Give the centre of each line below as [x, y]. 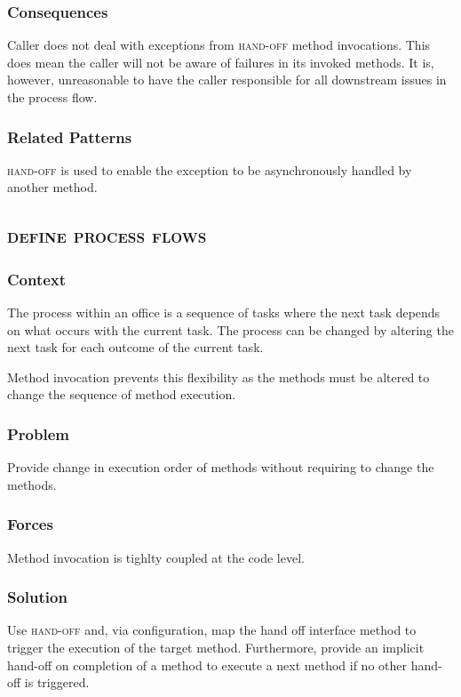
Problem [38, 433]
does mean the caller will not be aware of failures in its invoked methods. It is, [221, 62]
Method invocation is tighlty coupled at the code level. [156, 557]
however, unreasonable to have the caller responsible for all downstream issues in [227, 80]
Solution [37, 597]
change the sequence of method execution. [122, 394]
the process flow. [52, 97]
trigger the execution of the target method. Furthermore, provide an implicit [216, 647]
